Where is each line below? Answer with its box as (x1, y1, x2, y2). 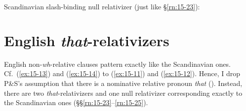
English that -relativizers (4, 30, 169, 51)
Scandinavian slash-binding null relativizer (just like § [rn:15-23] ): (4, 1, 200, 11)
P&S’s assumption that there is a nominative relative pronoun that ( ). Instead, (4, 78, 243, 88)
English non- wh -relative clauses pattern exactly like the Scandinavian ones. (4, 58, 231, 69)
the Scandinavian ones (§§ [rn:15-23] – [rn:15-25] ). (4, 97, 148, 108)
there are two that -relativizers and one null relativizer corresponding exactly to (4, 87, 243, 98)
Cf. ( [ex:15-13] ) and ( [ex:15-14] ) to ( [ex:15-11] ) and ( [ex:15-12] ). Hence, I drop (4, 68, 241, 79)
